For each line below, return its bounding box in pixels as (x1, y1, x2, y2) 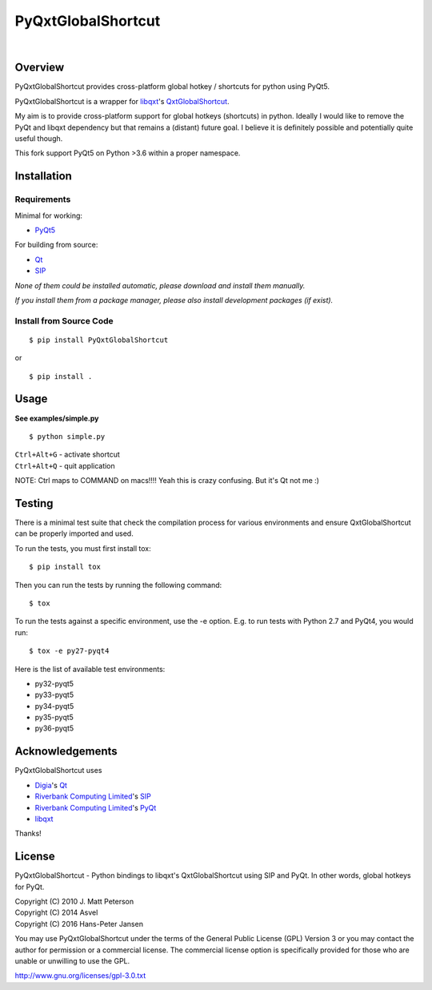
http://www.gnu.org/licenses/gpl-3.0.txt (14, 971, 146, 980)
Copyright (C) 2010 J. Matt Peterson (14, 897, 134, 907)
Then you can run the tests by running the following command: (14, 580, 222, 590)
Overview (14, 61, 65, 74)
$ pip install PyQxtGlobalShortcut (29, 335, 169, 344)
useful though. (14, 134, 63, 143)
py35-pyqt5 (34, 713, 74, 722)
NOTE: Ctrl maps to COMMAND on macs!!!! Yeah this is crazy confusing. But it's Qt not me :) (14, 476, 320, 485)
